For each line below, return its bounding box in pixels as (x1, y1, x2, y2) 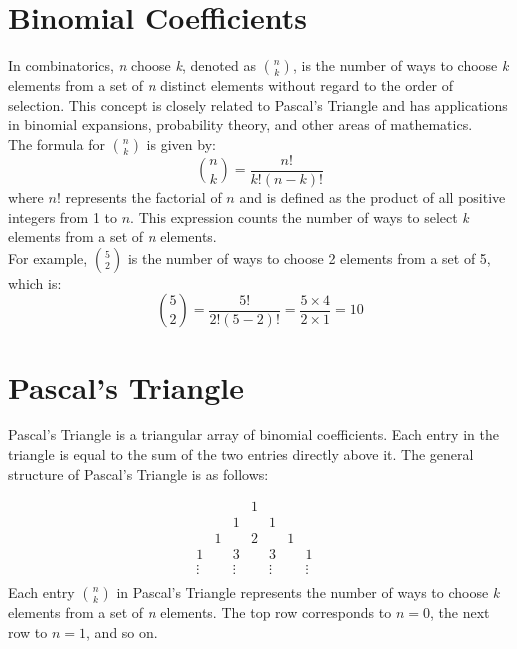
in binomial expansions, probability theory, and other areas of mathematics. (8, 114, 473, 135)
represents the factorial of (65, 186, 222, 207)
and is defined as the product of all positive (239, 186, 506, 207)
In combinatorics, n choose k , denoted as (8, 55, 256, 76)
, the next (429, 602, 490, 623)
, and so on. (86, 622, 158, 643)
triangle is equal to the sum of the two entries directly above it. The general (8, 444, 474, 465)
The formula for (8, 133, 105, 154)
